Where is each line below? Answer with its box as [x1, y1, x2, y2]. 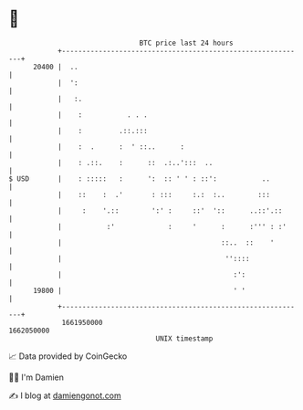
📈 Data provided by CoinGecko [8, 351, 128, 362]
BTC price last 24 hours [139, 38, 234, 47]
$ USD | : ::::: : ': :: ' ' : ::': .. [8, 173, 271, 184]
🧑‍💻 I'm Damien [8, 372, 65, 383]
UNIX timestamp [155, 333, 214, 343]
